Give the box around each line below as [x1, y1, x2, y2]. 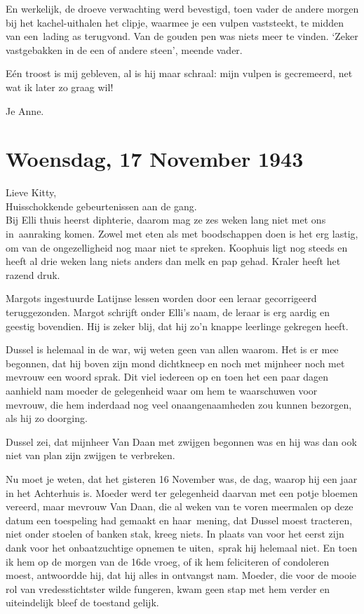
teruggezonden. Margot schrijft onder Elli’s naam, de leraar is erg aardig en [6, 305, 330, 320]
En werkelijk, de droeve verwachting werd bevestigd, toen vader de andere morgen [6, 1, 359, 15]
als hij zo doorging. [6, 411, 88, 425]
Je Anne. [6, 103, 44, 118]
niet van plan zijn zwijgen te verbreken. [6, 448, 175, 463]
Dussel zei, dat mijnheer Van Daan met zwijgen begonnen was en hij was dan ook [6, 434, 357, 449]
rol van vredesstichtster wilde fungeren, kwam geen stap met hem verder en [6, 581, 330, 596]
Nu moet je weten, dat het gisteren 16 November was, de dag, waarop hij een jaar [6, 471, 358, 486]
